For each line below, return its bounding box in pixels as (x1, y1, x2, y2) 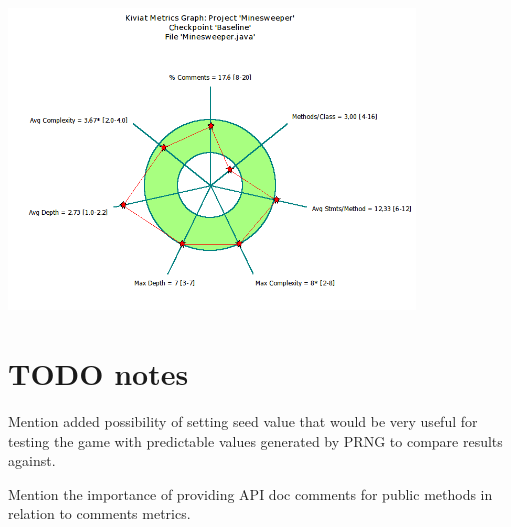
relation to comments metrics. (8, 503, 191, 524)
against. (8, 450, 56, 471)
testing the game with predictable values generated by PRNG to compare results (8, 430, 503, 451)
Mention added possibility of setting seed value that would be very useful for (8, 411, 478, 432)
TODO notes (8, 353, 189, 394)
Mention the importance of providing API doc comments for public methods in (8, 483, 493, 504)
